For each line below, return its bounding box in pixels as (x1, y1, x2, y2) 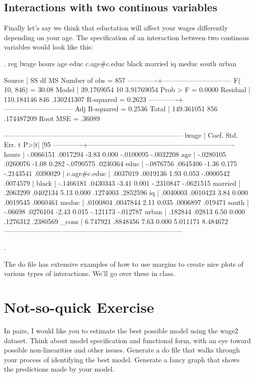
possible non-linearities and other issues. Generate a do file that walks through (4, 345, 240, 355)
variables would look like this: (4, 42, 93, 52)
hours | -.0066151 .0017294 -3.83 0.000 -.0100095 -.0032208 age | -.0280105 (4, 149, 226, 159)
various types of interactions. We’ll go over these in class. (4, 268, 176, 278)
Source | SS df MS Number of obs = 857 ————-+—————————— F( (4, 75, 241, 85)
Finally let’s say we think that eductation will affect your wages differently (4, 23, 228, 33)
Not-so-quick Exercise (4, 297, 154, 317)
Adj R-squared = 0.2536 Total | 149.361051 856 (75, 103, 218, 114)
